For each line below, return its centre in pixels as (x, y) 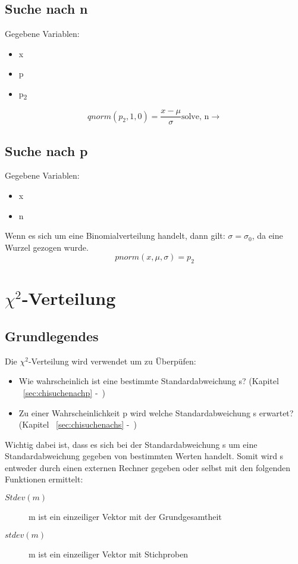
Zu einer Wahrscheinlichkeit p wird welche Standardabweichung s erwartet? (156, 412)
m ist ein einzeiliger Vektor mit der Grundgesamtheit (125, 517)
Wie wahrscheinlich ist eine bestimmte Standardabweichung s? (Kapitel (149, 381)
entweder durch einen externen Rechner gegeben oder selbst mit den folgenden (148, 467)
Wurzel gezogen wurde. (47, 247)
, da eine (267, 236)
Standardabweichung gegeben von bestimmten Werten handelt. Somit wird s (144, 456)
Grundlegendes (52, 336)
